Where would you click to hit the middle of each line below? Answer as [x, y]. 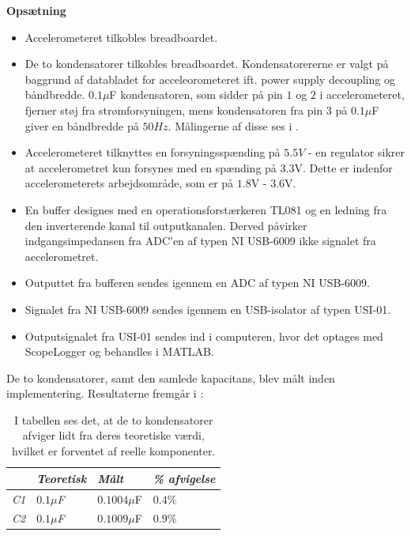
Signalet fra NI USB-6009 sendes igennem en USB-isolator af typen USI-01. [208, 309]
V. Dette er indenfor [343, 167]
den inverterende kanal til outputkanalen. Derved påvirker [166, 225]
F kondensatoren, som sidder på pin [196, 94]
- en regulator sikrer [356, 152]
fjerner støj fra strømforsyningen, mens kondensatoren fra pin [174, 109]
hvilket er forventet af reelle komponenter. [114, 451]
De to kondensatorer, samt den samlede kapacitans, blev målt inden [171, 377]
